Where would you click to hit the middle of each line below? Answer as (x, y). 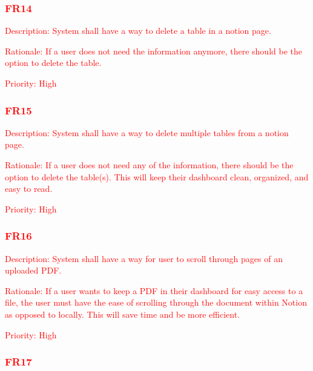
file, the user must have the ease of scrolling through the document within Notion (156, 302)
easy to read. (29, 189)
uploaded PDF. (33, 270)
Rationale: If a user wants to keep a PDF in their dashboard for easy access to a (154, 290)
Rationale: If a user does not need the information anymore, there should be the (153, 51)
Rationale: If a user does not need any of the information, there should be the (149, 165)
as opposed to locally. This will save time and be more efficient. (123, 314)
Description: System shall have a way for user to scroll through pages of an (144, 258)
